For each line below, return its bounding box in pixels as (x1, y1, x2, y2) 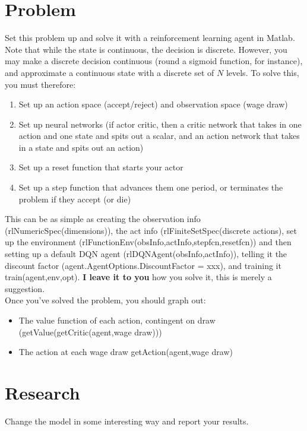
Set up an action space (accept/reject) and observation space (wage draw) (18, 98, 288, 110)
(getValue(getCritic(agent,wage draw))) (18, 325, 162, 338)
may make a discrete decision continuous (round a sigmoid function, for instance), (5, 55, 303, 67)
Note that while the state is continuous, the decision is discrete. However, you (5, 43, 287, 55)
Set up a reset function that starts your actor (18, 161, 183, 173)
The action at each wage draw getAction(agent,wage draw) (18, 346, 233, 358)
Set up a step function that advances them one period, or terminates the (18, 181, 283, 194)
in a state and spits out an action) (18, 141, 144, 153)
